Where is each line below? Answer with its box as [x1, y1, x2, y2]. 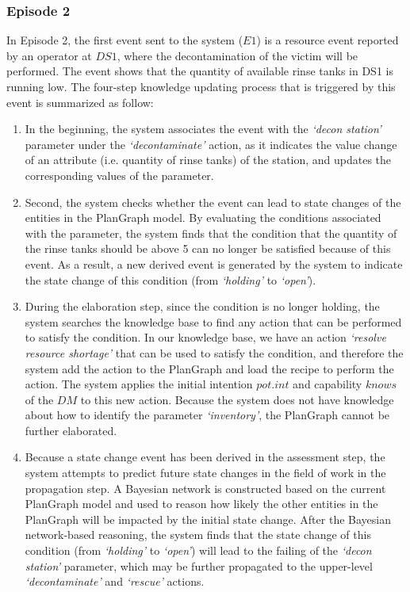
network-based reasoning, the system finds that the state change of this [25, 526, 371, 543]
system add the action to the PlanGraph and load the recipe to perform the [25, 360, 394, 376]
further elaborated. [25, 422, 117, 438]
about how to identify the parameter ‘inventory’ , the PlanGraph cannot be [25, 407, 390, 423]
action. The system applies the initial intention [25, 376, 253, 392]
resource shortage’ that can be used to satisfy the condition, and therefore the [25, 344, 404, 361]
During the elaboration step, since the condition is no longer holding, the [25, 298, 380, 315]
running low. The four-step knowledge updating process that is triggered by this [6, 78, 396, 94]
